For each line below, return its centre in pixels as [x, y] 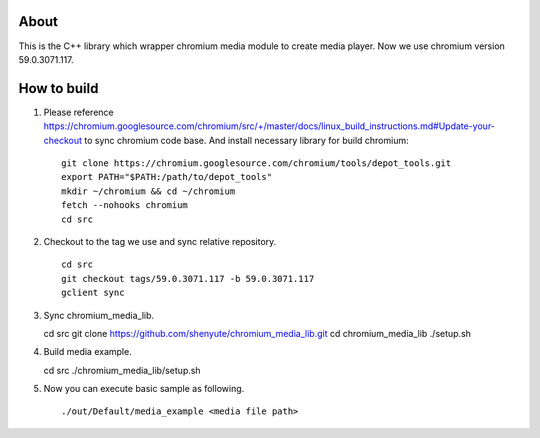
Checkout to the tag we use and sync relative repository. [160, 241]
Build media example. [87, 352]
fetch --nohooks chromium [125, 205]
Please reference [78, 112]
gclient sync [93, 293]
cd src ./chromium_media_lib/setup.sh [122, 370]
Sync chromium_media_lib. [99, 315]
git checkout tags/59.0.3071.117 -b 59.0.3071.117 [188, 278]
